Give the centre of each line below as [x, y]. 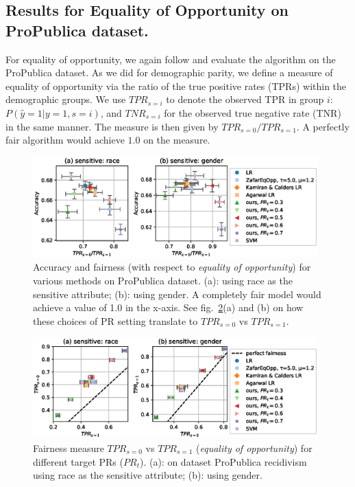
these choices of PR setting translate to [115, 320]
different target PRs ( [78, 461]
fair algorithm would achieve [65, 140]
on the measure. [177, 140]
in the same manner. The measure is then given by [112, 126]
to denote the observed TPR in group [245, 99]
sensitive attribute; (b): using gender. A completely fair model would [177, 294]
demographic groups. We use [66, 99]
